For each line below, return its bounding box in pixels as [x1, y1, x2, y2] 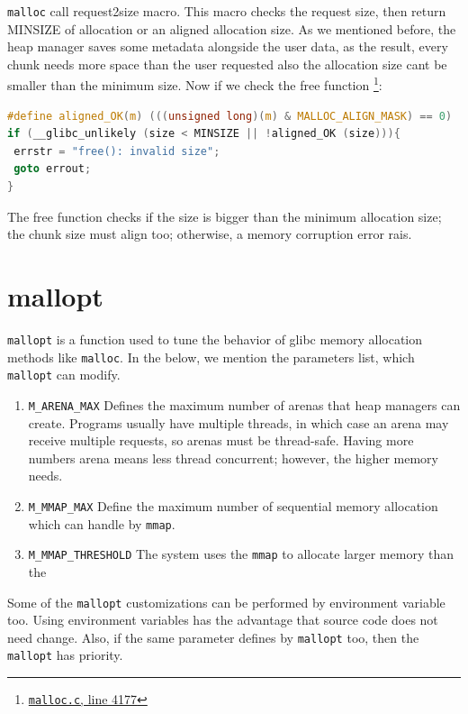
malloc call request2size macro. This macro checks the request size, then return [7, 2, 446, 20]
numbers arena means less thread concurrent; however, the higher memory [28, 448, 438, 467]
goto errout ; [13, 162, 92, 176]
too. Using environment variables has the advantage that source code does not [7, 610, 438, 629]
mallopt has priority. [7, 645, 123, 664]
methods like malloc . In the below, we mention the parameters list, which [7, 347, 415, 366]
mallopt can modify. [7, 365, 121, 384]
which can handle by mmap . [28, 514, 175, 533]
